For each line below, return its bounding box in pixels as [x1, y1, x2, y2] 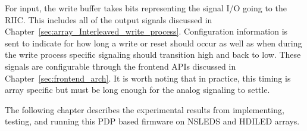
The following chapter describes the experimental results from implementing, [5, 103, 284, 116]
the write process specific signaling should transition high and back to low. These [5, 48, 301, 61]
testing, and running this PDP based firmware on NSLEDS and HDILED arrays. [5, 115, 300, 127]
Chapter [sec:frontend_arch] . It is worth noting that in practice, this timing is [5, 71, 291, 84]
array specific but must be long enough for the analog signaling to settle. [5, 83, 270, 96]
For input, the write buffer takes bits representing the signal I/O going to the [5, 2, 287, 14]
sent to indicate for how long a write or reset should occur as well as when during [5, 36, 302, 49]
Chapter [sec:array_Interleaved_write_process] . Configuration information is [5, 25, 288, 38]
